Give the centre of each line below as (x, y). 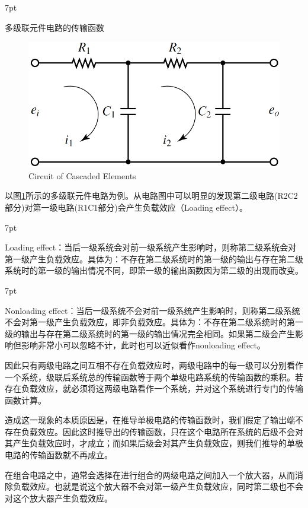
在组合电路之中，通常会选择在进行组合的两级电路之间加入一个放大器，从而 (150, 474)
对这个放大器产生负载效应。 (59, 498)
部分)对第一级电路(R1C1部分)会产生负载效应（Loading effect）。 (126, 207)
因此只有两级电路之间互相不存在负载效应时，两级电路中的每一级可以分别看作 (154, 365)
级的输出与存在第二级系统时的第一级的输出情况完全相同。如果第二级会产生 (150, 333)
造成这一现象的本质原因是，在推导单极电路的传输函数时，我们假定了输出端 (150, 420)
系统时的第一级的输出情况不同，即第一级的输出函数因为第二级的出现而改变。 (154, 270)
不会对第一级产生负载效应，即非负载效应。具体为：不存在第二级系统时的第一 (154, 322)
